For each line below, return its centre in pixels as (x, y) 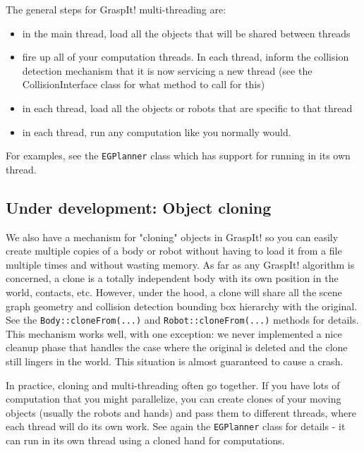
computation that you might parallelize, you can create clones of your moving (174, 399)
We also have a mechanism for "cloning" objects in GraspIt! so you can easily (172, 237)
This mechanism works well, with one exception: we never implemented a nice (174, 333)
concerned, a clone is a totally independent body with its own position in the (172, 278)
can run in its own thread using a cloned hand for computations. (145, 440)
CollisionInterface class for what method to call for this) (144, 84)
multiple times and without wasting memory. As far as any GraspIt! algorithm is (180, 264)
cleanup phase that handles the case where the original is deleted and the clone (177, 347)
